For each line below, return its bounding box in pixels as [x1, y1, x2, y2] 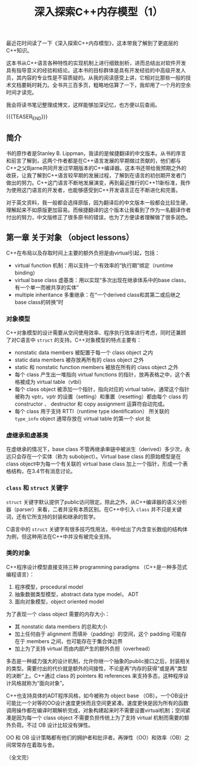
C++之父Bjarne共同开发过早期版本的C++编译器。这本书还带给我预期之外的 [6, 164, 186, 171]
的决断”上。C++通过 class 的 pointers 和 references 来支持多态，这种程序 [6, 672, 184, 679]
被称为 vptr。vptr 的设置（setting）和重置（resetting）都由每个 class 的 [14, 393, 188, 400]
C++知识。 [6, 47, 32, 54]
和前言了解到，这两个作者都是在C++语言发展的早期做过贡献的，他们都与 [6, 157, 181, 164]
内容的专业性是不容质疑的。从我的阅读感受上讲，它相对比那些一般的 [21, 74, 186, 81]
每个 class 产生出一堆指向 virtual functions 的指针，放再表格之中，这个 [14, 371, 186, 378]
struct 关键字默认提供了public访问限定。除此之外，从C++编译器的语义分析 [6, 498, 188, 506]
